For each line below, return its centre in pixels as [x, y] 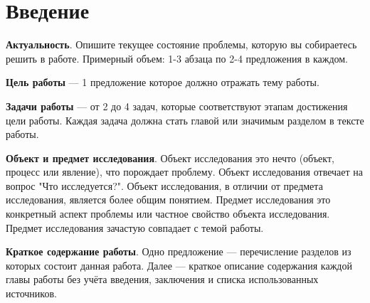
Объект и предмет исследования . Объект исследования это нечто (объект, [170, 158]
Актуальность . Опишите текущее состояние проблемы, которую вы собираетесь [181, 44]
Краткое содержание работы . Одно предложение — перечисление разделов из [179, 251]
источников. [31, 293]
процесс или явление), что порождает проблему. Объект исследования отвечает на [184, 172]
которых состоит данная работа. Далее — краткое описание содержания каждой [179, 265]
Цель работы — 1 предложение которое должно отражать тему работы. [163, 82]
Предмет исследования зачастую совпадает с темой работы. [135, 227]
